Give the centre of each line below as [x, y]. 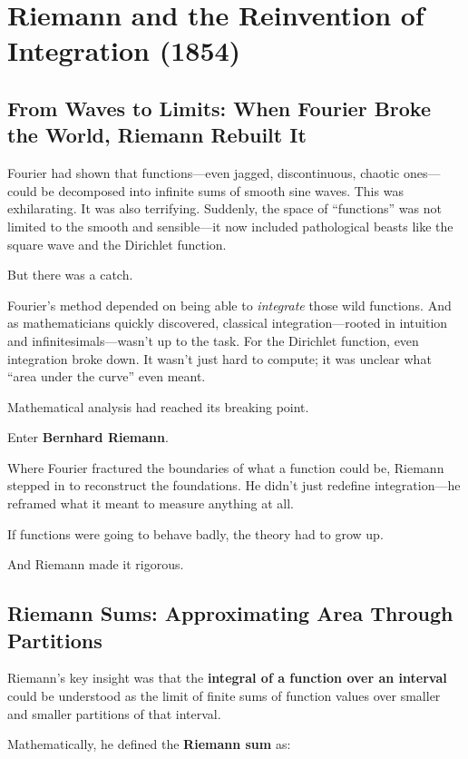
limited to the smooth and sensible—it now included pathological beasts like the [230, 226]
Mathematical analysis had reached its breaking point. [158, 406]
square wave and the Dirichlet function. [117, 244]
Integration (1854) [124, 50]
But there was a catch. [70, 275]
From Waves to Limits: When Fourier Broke [219, 108]
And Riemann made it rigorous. [96, 564]
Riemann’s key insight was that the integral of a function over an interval [227, 678]
